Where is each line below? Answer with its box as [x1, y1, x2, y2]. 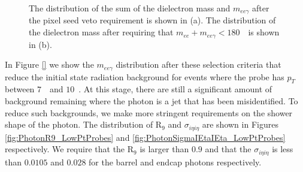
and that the [205, 143, 252, 155]
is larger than [140, 143, 189, 155]
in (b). [29, 38, 52, 50]
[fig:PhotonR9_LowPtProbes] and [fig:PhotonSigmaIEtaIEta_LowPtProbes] [5, 131, 286, 143]
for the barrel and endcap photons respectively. [89, 155, 262, 168]
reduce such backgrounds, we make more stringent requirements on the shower [5, 106, 293, 119]
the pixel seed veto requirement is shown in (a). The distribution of [29, 14, 276, 26]
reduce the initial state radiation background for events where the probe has [5, 70, 284, 83]
